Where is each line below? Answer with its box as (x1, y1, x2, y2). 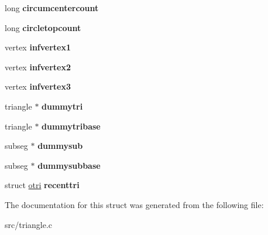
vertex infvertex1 (5, 41, 71, 53)
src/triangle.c (5, 218, 53, 230)
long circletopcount (5, 21, 81, 33)
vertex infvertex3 (5, 80, 71, 93)
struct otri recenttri (5, 179, 80, 191)
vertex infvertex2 (5, 60, 71, 73)
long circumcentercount (5, 2, 99, 13)
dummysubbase (37, 159, 101, 171)
